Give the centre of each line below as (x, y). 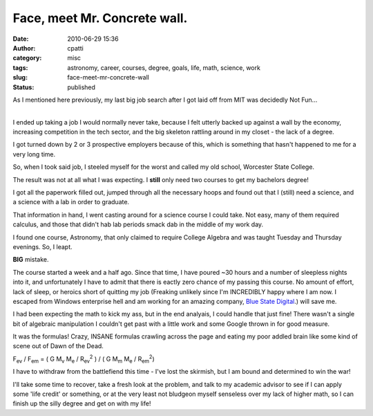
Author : (24, 48)
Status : (23, 87)
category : (27, 58)
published (82, 87)
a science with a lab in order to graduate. (71, 202)
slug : (20, 78)
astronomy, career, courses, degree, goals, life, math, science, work (164, 67)
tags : (20, 67)
